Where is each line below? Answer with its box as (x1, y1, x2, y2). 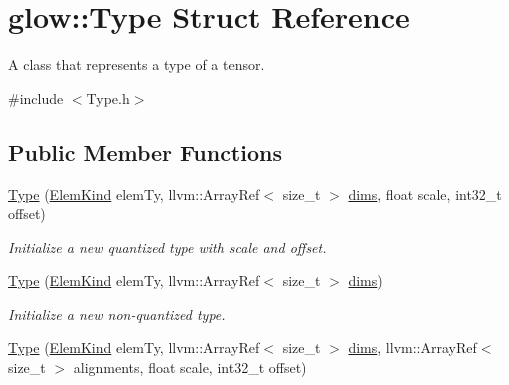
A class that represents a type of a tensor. (8, 54, 265, 75)
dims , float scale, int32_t (348, 183, 502, 204)
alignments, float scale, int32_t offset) (73, 357, 307, 378)
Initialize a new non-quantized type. (8, 303, 226, 324)
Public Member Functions (8, 136, 282, 167)
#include (8, 87, 64, 108)
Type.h (86, 87, 130, 108)
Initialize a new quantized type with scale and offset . (8, 236, 327, 257)
